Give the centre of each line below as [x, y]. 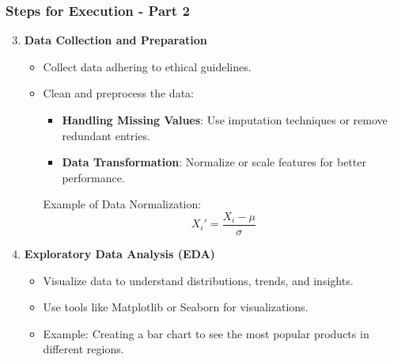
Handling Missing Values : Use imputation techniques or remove [225, 120]
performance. [93, 177]
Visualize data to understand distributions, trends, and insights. [198, 280]
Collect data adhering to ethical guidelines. [147, 66]
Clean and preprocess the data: [118, 93]
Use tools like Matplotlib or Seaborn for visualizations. [176, 307]
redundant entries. [106, 135]
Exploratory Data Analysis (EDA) [119, 254]
